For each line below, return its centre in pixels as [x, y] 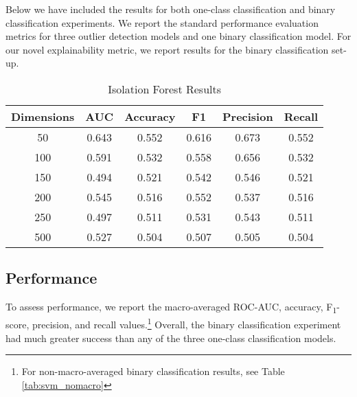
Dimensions [43, 116]
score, [18, 324]
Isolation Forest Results [165, 89]
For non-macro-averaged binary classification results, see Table [153, 371]
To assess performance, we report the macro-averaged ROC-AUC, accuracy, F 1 [171, 307]
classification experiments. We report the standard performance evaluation [162, 22]
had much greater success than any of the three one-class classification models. [171, 338]
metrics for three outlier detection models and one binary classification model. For [178, 36]
